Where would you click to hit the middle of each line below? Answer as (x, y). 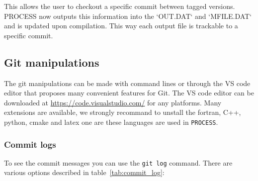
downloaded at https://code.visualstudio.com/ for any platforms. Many (113, 102)
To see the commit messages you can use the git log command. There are (118, 162)
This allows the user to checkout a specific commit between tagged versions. (120, 6)
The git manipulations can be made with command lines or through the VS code (127, 83)
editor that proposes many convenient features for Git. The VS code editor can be (129, 93)
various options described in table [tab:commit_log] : (84, 172)
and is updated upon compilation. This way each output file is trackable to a (121, 26)
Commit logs (30, 144)
